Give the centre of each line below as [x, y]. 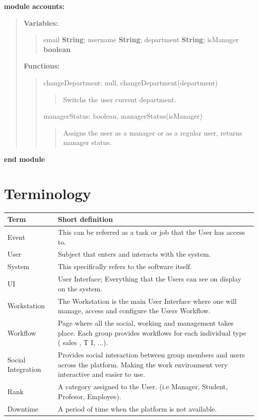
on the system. [80, 288]
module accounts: [34, 6]
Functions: [42, 66]
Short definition [85, 219]
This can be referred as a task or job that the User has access [151, 232]
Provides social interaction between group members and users [151, 355]
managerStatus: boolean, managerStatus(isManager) [123, 116]
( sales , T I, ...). [83, 342]
